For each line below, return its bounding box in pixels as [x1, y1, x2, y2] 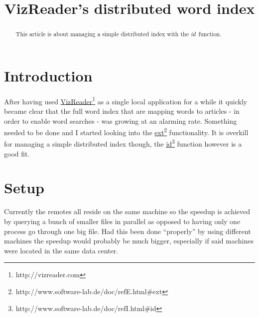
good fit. [4, 148, 30, 158]
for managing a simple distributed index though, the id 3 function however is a [4, 137, 242, 149]
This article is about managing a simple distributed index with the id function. [15, 30, 222, 38]
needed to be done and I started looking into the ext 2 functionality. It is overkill [4, 126, 249, 137]
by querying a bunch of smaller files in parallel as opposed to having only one [4, 216, 241, 227]
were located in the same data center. [4, 245, 119, 255]
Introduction [4, 65, 93, 85]
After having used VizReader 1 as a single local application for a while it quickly [4, 94, 248, 106]
